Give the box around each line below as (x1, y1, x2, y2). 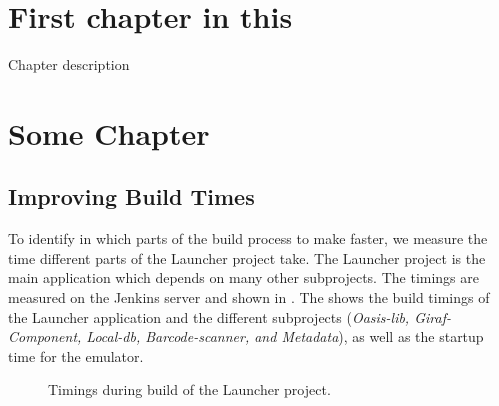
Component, (8, 326, 82, 347)
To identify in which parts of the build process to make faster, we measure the (8, 228, 488, 249)
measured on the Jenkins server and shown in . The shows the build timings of (8, 287, 490, 308)
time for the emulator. (8, 345, 144, 366)
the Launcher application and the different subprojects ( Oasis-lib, (8, 306, 410, 327)
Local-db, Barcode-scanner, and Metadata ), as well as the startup (86, 326, 484, 347)
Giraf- (414, 306, 451, 327)
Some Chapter (8, 112, 210, 153)
